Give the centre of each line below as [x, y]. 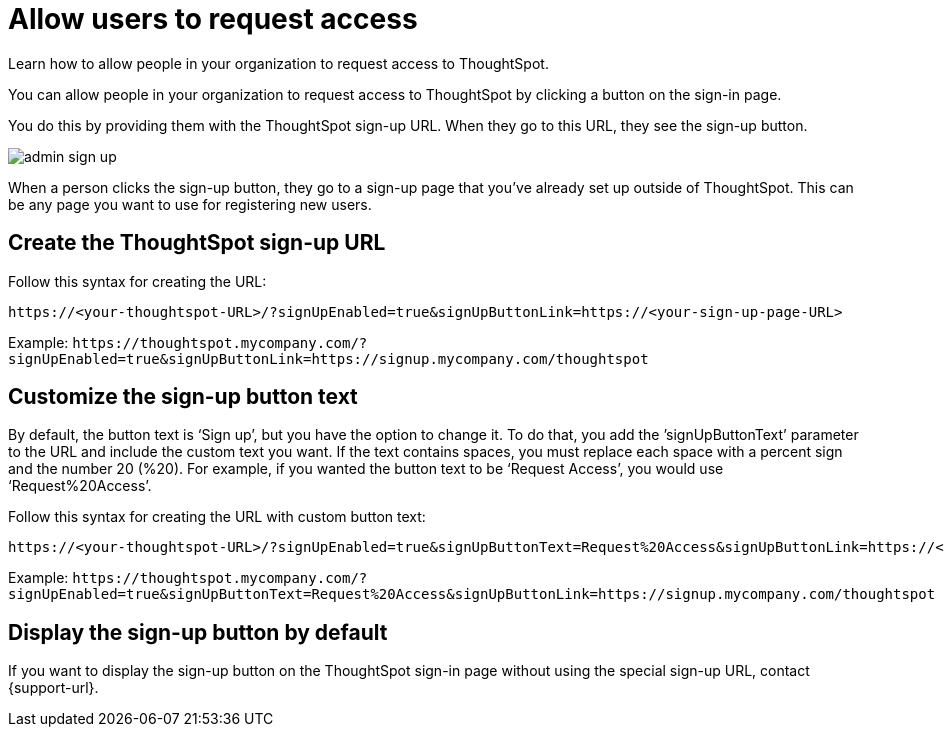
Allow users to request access [213, 19]
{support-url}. [53, 688]
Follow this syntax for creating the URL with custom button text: [217, 517]
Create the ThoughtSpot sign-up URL [197, 243]
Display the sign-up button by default [198, 632]
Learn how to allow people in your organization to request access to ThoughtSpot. [278, 63]
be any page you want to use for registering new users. [190, 204]
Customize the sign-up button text [183, 397]
